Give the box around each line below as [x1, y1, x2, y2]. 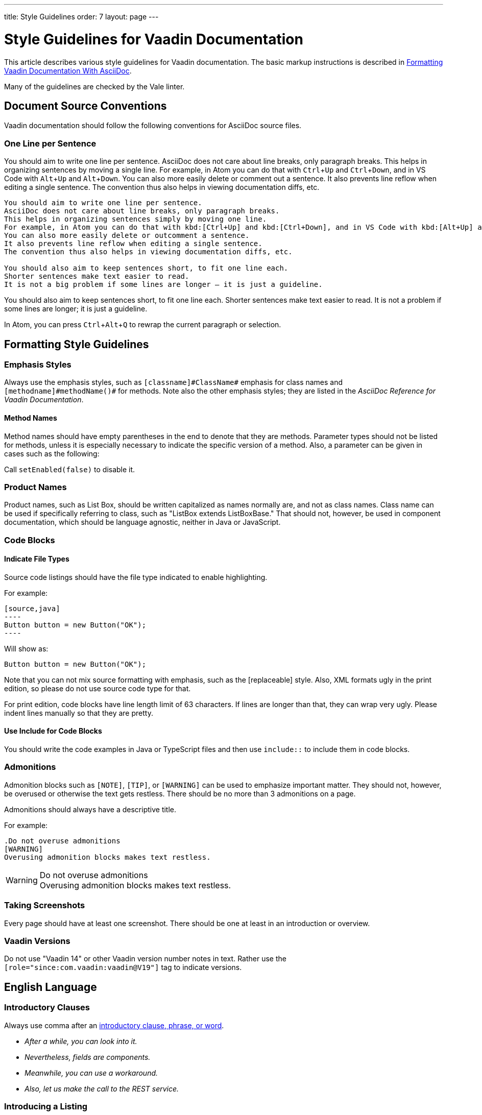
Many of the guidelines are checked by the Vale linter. [4, 82, 185, 91]
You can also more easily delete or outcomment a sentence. [4, 231, 250, 240]
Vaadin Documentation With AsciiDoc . [4, 66, 132, 75]
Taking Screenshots [4, 900, 85, 911]
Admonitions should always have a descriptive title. [4, 805, 177, 814]
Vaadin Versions [4, 935, 70, 946]
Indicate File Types [4, 554, 69, 564]
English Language [4, 980, 97, 993]
